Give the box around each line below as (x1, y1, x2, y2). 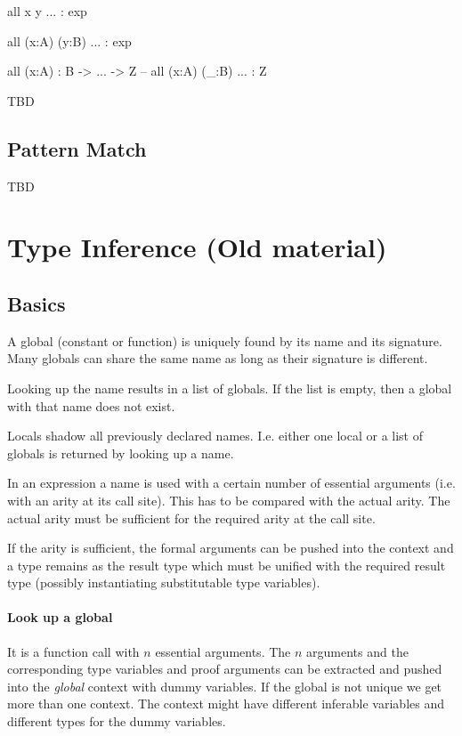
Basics (7, 289, 66, 317)
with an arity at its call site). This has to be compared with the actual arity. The (7, 490, 450, 509)
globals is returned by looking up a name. (7, 443, 234, 462)
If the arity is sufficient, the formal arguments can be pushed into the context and (7, 538, 454, 557)
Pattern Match (7, 134, 147, 162)
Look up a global (7, 608, 113, 627)
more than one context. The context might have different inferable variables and (7, 694, 444, 713)
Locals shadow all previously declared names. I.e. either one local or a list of (7, 426, 423, 445)
